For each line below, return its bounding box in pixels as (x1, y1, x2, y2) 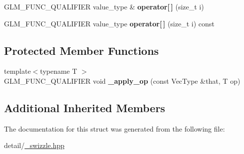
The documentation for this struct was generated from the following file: (4, 123, 225, 134)
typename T (40, 66, 77, 76)
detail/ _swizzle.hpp (4, 140, 65, 151)
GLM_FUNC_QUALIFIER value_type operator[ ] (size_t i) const (4, 18, 215, 28)
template (4, 66, 31, 76)
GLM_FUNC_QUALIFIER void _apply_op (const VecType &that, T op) (4, 75, 241, 86)
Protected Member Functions (4, 42, 159, 58)
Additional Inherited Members (4, 100, 165, 115)
